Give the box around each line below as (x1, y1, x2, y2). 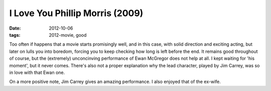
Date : (9, 25, 21, 31)
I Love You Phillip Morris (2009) (9, 8, 144, 19)
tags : (9, 32, 21, 38)
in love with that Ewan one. (9, 69, 65, 75)
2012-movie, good (49, 32, 87, 38)
